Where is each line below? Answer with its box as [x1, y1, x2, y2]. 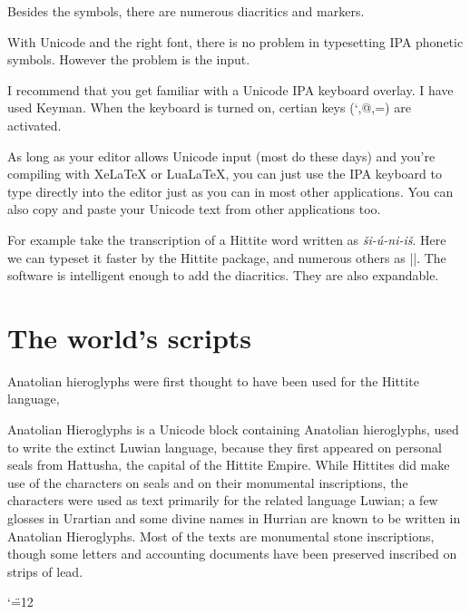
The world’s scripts [7, 318, 252, 356]
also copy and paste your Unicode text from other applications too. [7, 200, 381, 219]
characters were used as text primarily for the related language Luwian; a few [7, 491, 438, 510]
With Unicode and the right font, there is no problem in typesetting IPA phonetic [7, 32, 464, 51]
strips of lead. [7, 561, 83, 580]
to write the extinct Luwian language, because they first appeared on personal [7, 437, 442, 456]
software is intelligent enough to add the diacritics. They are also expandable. [7, 266, 439, 285]
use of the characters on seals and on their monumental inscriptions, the [7, 473, 408, 492]
